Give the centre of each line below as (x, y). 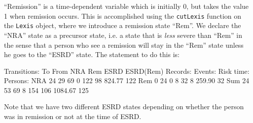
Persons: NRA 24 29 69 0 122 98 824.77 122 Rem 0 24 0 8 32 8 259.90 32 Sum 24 (127, 80)
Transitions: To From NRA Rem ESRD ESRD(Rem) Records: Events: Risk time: (127, 71)
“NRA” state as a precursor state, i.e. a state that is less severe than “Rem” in (123, 35)
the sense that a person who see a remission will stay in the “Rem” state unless (124, 45)
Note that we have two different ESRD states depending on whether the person (124, 107)
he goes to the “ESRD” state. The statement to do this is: (92, 54)
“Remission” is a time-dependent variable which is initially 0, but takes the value (126, 6)
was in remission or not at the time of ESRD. (73, 116)
